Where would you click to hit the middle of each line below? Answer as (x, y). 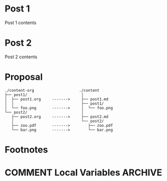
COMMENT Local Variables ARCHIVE (83, 173)
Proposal (24, 77)
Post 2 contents (21, 57)
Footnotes (26, 150)
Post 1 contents (21, 23)
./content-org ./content (52, 90)
